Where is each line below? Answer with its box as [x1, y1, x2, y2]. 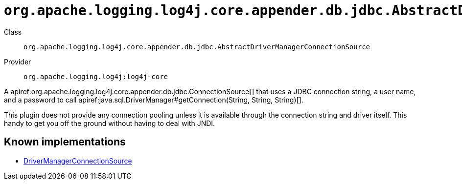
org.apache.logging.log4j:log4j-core [23, 72, 168, 81]
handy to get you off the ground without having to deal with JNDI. [4, 119, 215, 127]
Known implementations [4, 136, 126, 148]
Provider [4, 57, 31, 66]
